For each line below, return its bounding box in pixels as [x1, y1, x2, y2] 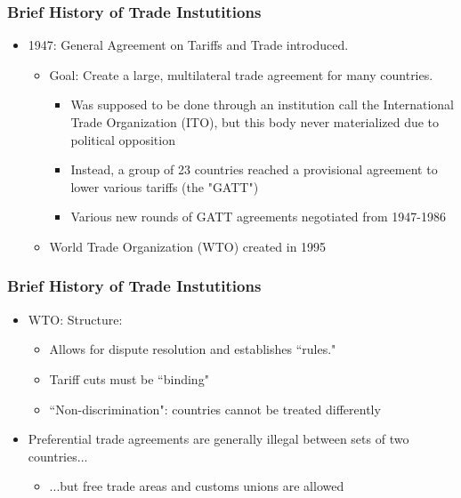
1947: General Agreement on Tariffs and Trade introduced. [28, 36, 349, 54]
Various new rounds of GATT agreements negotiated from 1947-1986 [70, 207, 447, 226]
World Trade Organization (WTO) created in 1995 [49, 237, 327, 255]
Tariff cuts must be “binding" [49, 369, 209, 388]
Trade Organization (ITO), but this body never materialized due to [70, 113, 440, 131]
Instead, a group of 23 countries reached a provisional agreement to [70, 160, 438, 179]
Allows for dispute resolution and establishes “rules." [49, 340, 336, 358]
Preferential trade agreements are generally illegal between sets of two [28, 430, 409, 448]
